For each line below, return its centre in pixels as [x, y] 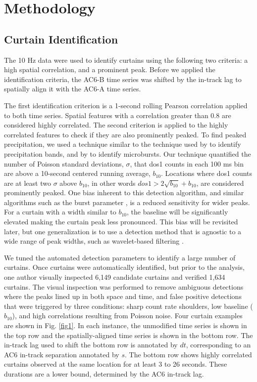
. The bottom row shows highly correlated [188, 354]
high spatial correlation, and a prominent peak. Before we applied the [110, 69]
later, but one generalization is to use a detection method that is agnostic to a [123, 231]
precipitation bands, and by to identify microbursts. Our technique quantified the [128, 153]
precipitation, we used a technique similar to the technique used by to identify [123, 144]
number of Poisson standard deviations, [64, 163]
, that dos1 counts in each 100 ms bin [187, 163]
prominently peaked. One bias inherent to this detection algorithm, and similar [124, 192]
